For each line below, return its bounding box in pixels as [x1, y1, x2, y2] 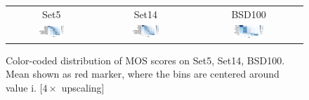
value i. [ [6, 80, 43, 95]
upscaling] [61, 80, 105, 95]
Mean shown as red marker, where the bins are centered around [6, 66, 280, 81]
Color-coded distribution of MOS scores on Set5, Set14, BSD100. [6, 52, 285, 67]
